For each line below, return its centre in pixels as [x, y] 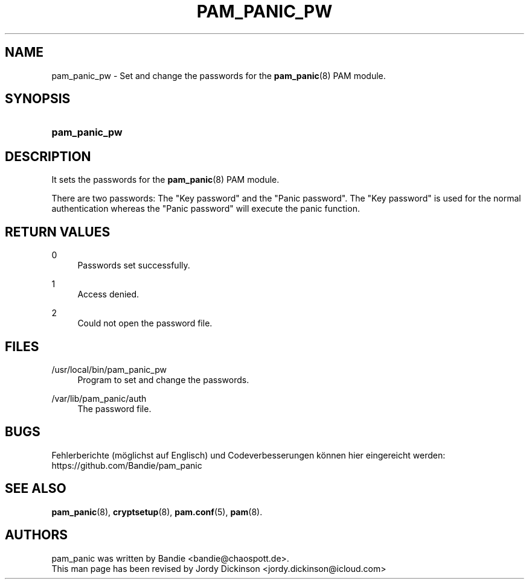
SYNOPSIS [38, 99]
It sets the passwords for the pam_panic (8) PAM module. [165, 180]
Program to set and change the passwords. [163, 379]
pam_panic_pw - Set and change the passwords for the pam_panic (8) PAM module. [219, 75]
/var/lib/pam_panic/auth [99, 398]
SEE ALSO [36, 489]
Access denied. [108, 294]
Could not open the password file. [145, 323]
